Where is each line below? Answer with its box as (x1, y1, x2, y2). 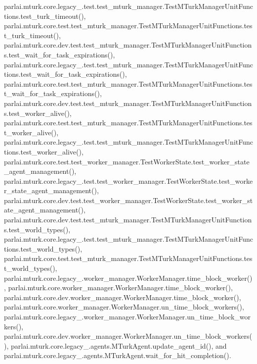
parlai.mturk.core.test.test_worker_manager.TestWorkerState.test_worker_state (4, 156, 250, 166)
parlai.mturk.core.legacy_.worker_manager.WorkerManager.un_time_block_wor (4, 312, 251, 321)
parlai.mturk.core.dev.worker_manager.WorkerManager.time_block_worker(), (4, 292, 241, 302)
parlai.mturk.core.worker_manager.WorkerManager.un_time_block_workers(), (4, 302, 244, 312)
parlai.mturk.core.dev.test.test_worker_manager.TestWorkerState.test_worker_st (4, 195, 253, 205)
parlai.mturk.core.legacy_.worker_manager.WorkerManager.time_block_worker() (4, 272, 253, 283)
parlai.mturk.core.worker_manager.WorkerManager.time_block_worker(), (8, 282, 233, 293)
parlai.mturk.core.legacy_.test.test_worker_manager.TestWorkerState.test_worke (4, 175, 253, 186)
